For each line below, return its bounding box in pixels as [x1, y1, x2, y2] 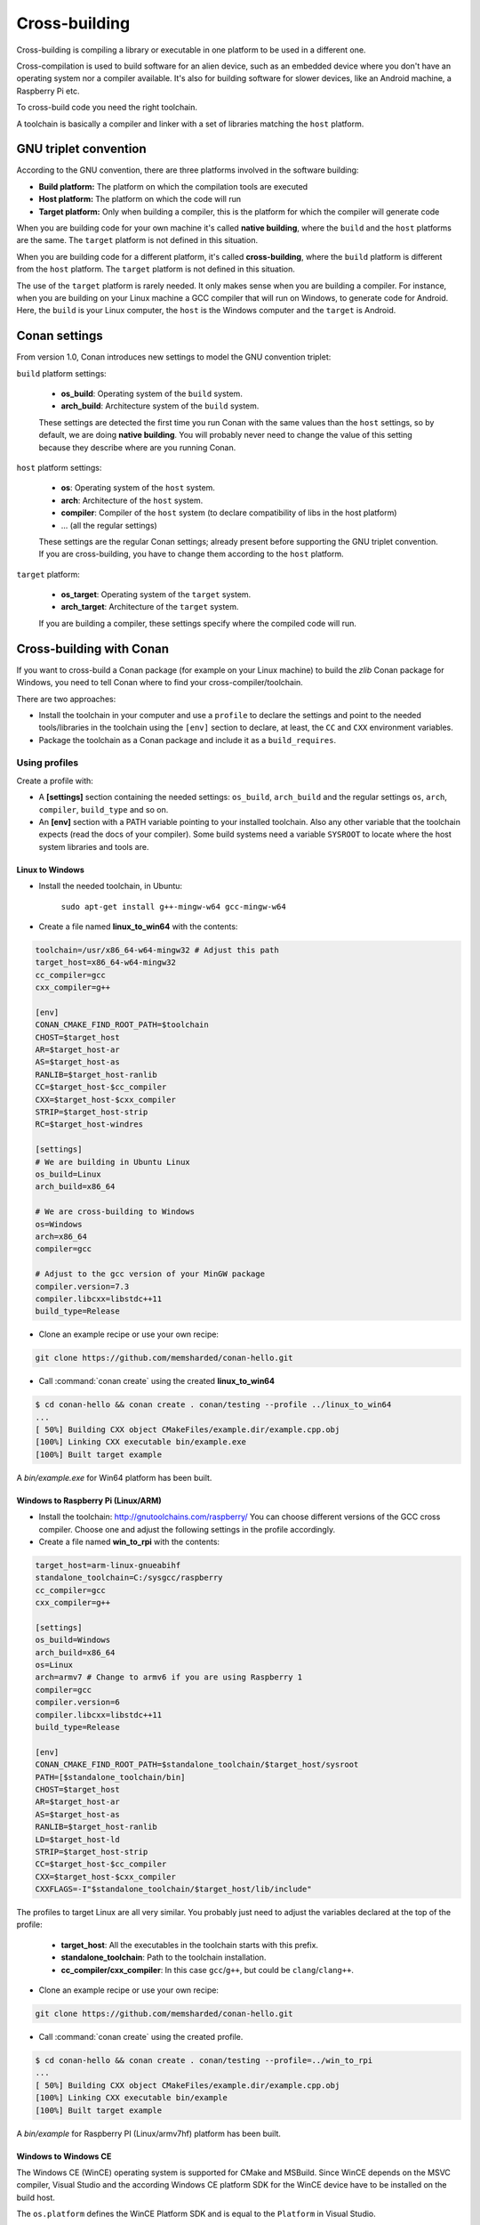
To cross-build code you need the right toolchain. [16, 102, 198, 113]
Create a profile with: [16, 775, 93, 786]
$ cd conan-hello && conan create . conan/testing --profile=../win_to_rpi [35, 2055, 373, 2065]
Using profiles [16, 756, 79, 769]
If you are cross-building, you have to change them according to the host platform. [38, 548, 344, 560]
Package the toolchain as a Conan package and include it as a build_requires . [38, 734, 337, 745]
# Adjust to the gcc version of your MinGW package [35, 1269, 266, 1279]
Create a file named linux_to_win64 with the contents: [38, 921, 238, 932]
